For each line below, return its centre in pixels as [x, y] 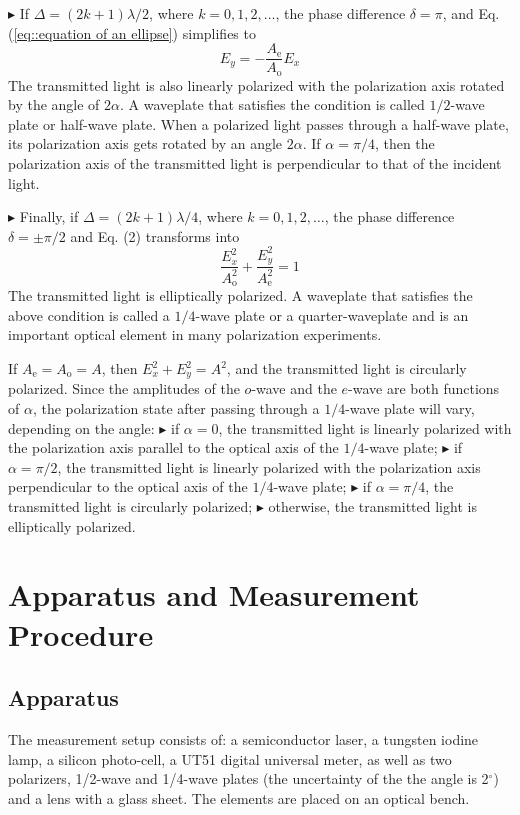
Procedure [81, 633]
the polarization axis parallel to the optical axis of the [173, 447]
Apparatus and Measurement [214, 594]
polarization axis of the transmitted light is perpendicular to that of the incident [255, 163]
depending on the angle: [81, 427]
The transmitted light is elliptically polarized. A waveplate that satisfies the [240, 295]
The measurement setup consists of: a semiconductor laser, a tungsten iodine [243, 738]
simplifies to [219, 32]
